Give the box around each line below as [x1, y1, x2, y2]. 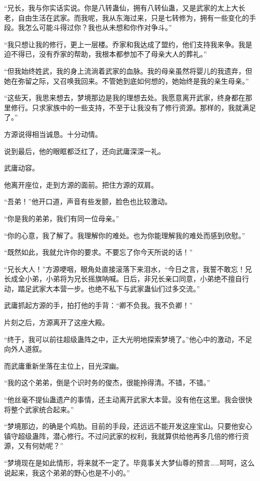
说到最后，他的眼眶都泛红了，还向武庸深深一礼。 [4, 145, 165, 156]
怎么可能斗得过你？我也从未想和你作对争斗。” [24, 22, 172, 33]
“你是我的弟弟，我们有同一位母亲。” [4, 213, 119, 223]
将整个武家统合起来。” [4, 404, 74, 414]
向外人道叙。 [4, 344, 46, 354]
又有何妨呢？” [17, 440, 63, 451]
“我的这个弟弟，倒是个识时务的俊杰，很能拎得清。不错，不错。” [4, 377, 210, 388]
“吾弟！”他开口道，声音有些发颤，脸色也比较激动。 [4, 196, 172, 207]
